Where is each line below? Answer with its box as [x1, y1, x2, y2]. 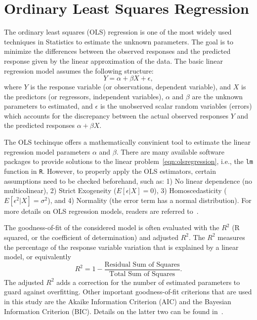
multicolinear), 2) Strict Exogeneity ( [4, 185, 117, 196]
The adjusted [4, 277, 44, 287]
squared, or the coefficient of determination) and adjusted [4, 232, 179, 242]
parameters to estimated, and [4, 101, 93, 111]
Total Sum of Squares [109, 270, 175, 278]
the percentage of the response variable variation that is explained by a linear [4, 241, 239, 252]
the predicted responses [4, 120, 75, 130]
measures [217, 232, 245, 242]
